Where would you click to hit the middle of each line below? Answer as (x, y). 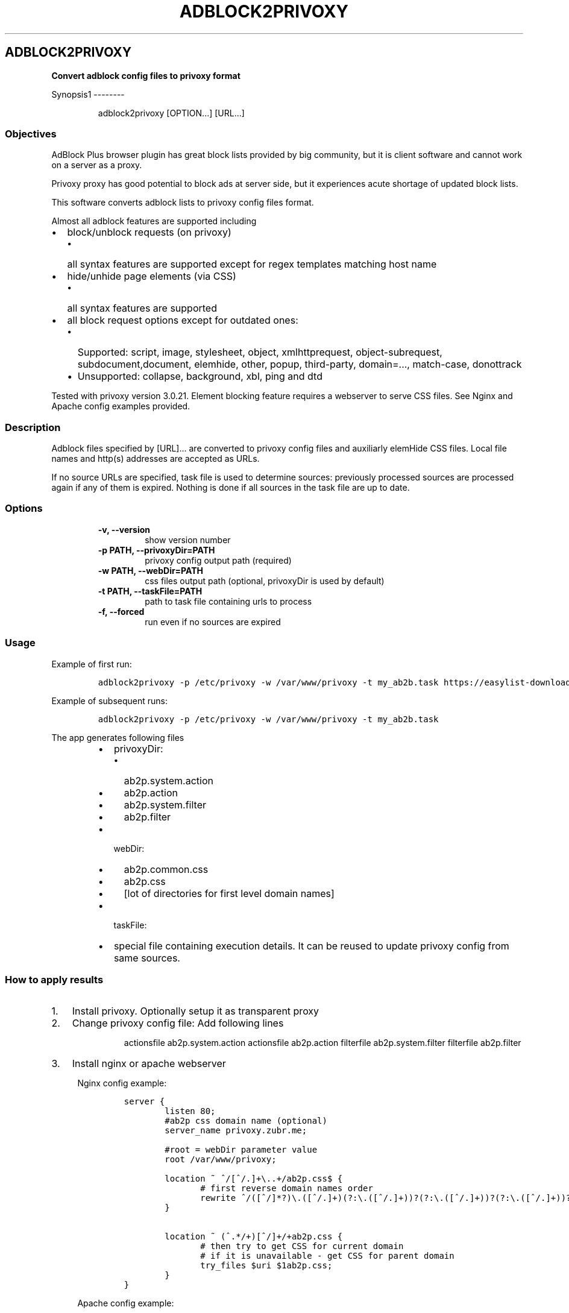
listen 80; (190, 1111)
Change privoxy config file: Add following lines (178, 1023)
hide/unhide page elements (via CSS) (152, 276)
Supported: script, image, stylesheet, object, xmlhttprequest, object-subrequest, (260, 352)
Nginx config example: (122, 1083)
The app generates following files (118, 737)
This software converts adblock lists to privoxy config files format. (183, 203)
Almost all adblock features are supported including (154, 221)
